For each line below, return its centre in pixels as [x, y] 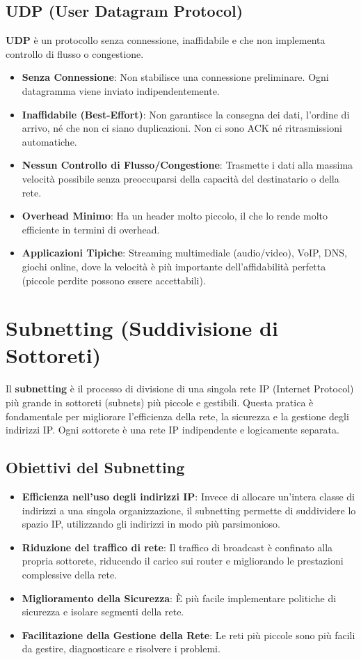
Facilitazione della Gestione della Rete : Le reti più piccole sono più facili [188, 635]
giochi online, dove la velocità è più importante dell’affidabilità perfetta [174, 266]
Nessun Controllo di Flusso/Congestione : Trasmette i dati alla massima [187, 165]
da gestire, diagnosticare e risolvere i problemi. [121, 649]
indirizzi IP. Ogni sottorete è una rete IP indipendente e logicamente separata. [173, 430]
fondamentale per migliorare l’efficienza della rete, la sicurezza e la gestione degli [177, 416]
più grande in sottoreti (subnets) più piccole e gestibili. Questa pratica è [160, 402]
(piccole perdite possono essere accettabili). [114, 280]
